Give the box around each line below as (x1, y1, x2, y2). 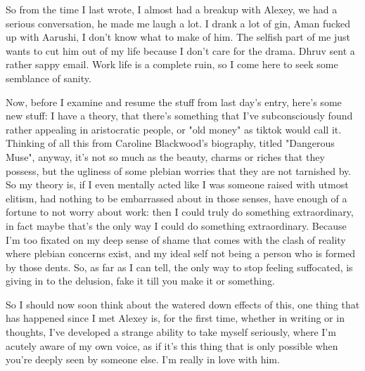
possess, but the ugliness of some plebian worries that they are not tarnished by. (6, 163, 352, 178)
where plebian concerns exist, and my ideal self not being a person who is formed (6, 246, 356, 261)
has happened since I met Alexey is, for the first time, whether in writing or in (6, 311, 345, 325)
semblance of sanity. (6, 70, 91, 85)
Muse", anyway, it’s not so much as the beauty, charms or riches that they (6, 149, 325, 164)
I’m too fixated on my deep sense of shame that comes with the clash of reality (6, 232, 346, 247)
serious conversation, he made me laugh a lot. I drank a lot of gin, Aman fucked (6, 15, 350, 30)
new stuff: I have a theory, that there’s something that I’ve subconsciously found (6, 108, 353, 123)
